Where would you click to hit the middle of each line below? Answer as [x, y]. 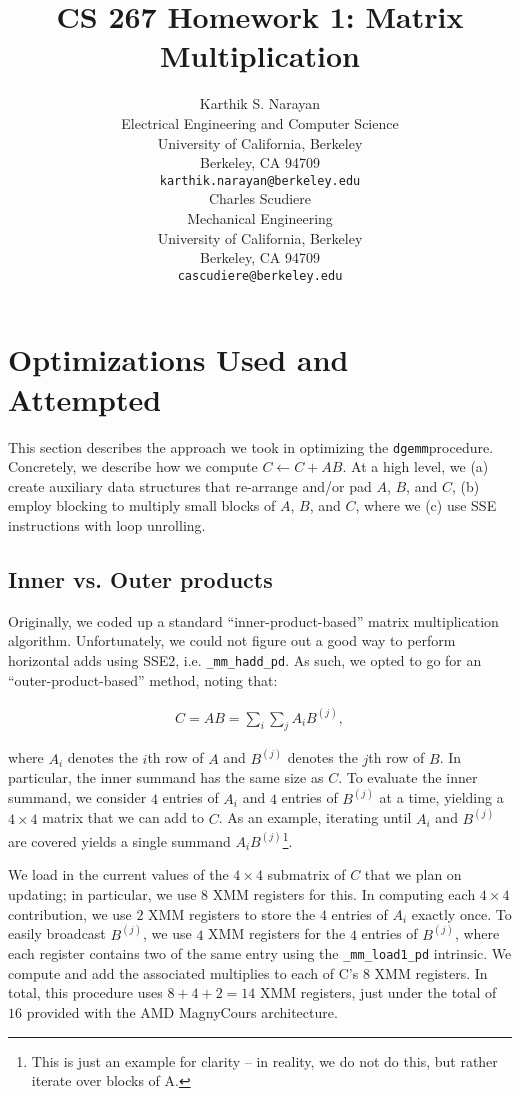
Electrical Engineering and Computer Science [260, 122]
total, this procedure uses [85, 992]
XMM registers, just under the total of [378, 992]
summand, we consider [77, 797]
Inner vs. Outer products [140, 578]
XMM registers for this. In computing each [344, 893]
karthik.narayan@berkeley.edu [260, 180]
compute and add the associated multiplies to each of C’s [183, 972]
